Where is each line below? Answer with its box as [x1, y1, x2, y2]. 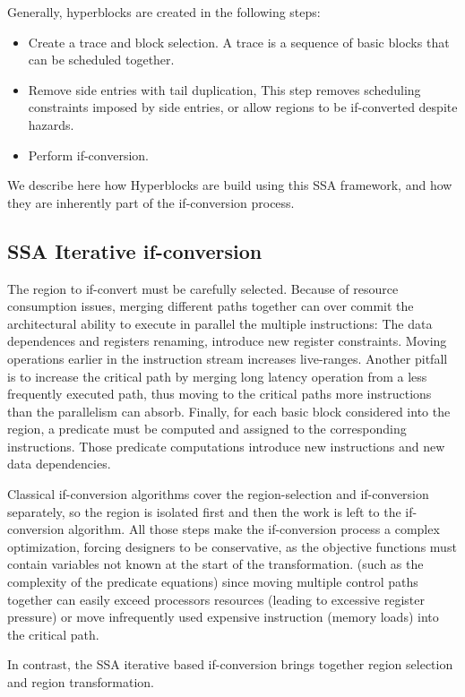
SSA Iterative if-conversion [7, 237, 263, 264]
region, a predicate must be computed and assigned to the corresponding [7, 419, 407, 438]
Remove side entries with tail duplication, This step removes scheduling [28, 80, 421, 99]
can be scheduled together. [28, 50, 175, 69]
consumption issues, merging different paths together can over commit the [7, 297, 414, 315]
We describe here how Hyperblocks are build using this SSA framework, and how [7, 176, 452, 194]
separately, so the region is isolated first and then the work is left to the [7, 502, 401, 521]
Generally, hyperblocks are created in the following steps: [7, 3, 321, 21]
